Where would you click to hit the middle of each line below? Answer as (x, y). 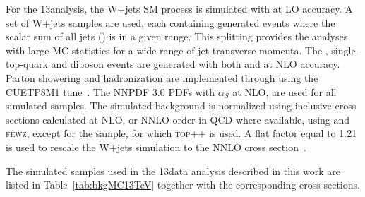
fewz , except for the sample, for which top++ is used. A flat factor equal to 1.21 (181, 133)
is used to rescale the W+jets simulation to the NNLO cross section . (156, 147)
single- (345, 50)
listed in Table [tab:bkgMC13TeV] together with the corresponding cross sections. (183, 185)
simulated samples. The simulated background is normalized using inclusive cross (181, 106)
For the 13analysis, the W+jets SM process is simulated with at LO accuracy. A (179, 8)
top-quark (27, 64)
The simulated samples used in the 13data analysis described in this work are (173, 171)
